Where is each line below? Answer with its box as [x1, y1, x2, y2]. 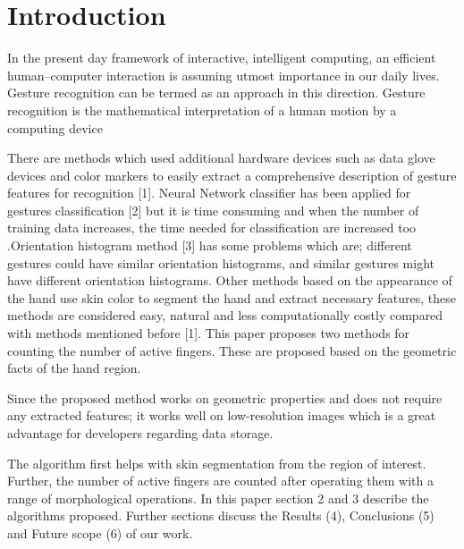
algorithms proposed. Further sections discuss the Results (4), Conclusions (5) [7, 506, 434, 525]
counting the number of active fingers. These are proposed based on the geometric [7, 341, 457, 359]
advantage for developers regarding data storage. [7, 424, 274, 442]
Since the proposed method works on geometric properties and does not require [7, 388, 443, 407]
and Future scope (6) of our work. [7, 523, 193, 542]
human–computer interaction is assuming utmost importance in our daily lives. [7, 65, 440, 84]
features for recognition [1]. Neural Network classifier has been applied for [7, 183, 411, 202]
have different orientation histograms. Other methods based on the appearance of [7, 271, 452, 290]
